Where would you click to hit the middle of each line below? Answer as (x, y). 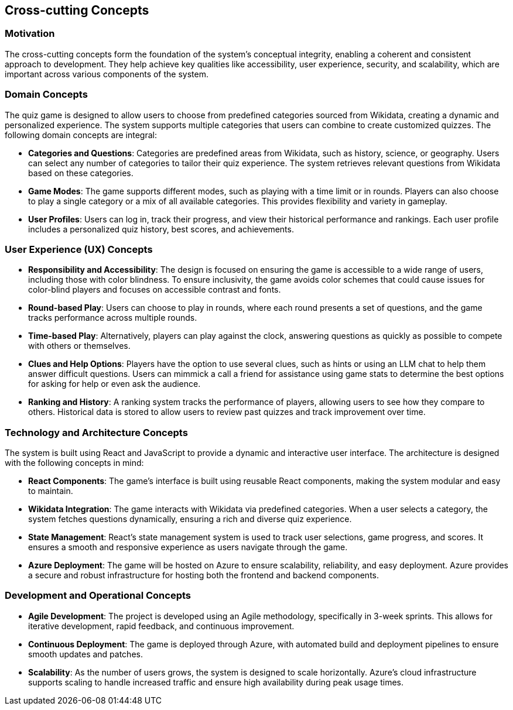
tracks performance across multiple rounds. (113, 318)
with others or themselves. (79, 346)
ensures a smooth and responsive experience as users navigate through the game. (188, 547)
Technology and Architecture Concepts (96, 432)
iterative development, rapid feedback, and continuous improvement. (161, 626)
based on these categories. (81, 173)
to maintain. (51, 491)
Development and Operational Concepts (98, 596)
